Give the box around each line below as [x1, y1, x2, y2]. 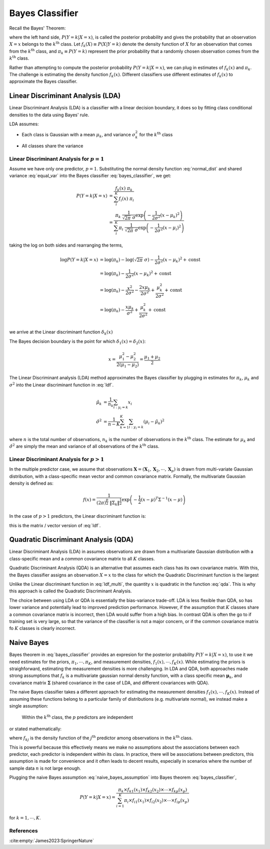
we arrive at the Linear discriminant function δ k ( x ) [9, 329, 113, 336]
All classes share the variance [21, 143, 83, 149]
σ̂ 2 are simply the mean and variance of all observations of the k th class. [9, 443, 159, 450]
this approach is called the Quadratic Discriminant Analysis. [9, 588, 132, 594]
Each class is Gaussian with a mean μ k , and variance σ [21, 132, 136, 139]
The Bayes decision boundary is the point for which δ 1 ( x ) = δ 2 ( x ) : [9, 338, 146, 345]
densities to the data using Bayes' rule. [9, 112, 89, 118]
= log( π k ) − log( [99, 257, 134, 264]
